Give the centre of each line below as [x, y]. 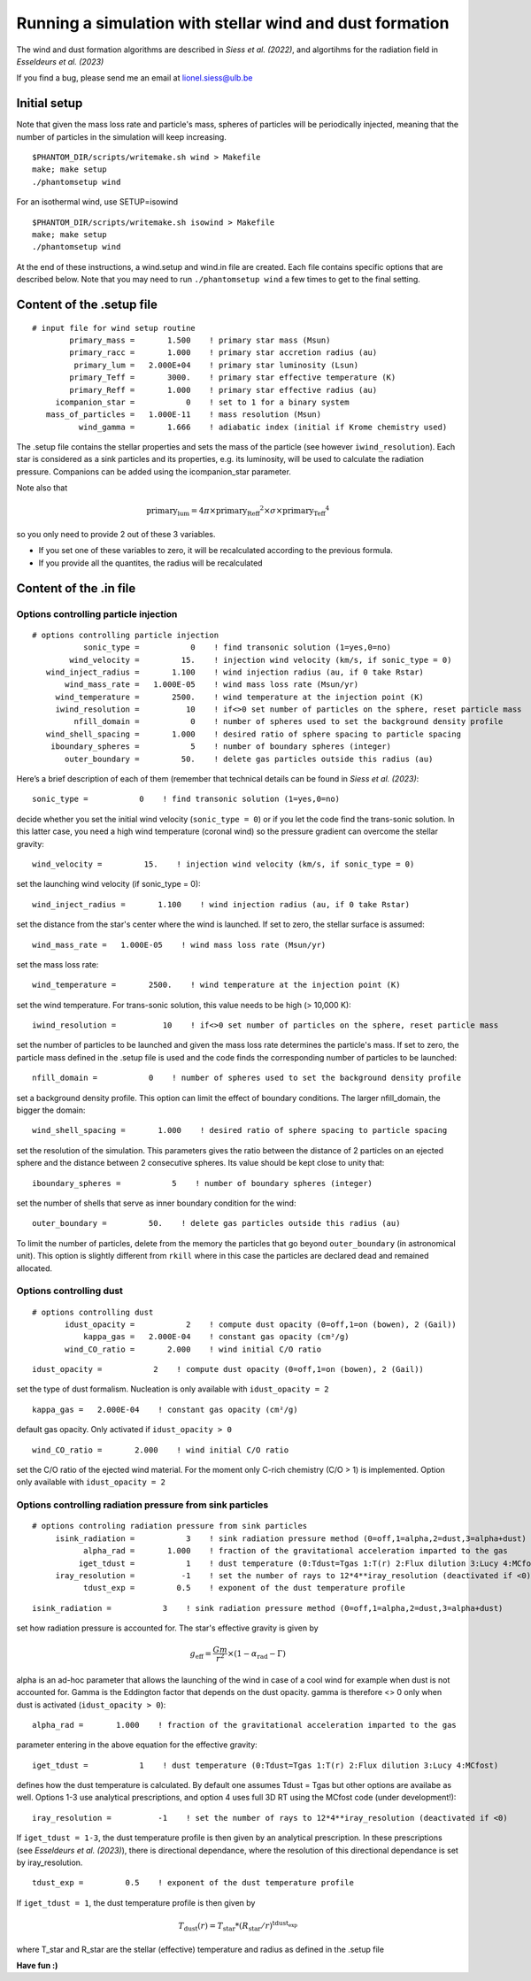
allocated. [35, 1268]
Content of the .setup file [87, 304]
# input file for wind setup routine [114, 328]
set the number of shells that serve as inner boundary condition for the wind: [156, 1203]
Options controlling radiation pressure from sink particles [142, 1505]
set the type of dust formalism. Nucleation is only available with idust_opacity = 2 [173, 1389]
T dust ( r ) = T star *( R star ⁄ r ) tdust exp [238, 1926]
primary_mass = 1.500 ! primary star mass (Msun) [200, 340]
